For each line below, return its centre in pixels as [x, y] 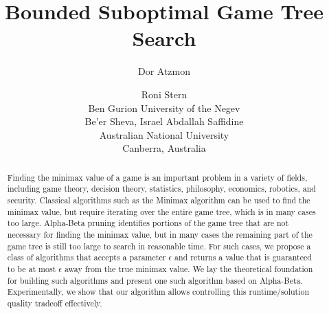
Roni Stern [164, 94]
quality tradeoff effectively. [55, 303]
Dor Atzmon [164, 71]
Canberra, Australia [164, 148]
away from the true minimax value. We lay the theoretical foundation [189, 268]
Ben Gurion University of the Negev [164, 108]
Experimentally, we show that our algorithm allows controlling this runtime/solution [158, 292]
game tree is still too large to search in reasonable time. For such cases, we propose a [159, 246]
